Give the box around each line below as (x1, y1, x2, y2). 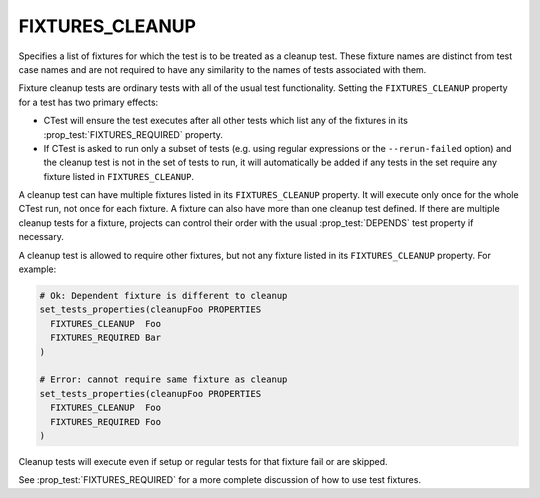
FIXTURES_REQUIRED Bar (50, 332, 162, 344)
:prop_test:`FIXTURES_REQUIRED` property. (43, 128, 224, 140)
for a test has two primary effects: (18, 96, 159, 108)
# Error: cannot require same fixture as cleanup (39, 374, 288, 385)
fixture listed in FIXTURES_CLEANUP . (43, 170, 195, 182)
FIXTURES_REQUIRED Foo (50, 416, 162, 427)
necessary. (18, 231, 65, 243)
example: (18, 263, 57, 275)
